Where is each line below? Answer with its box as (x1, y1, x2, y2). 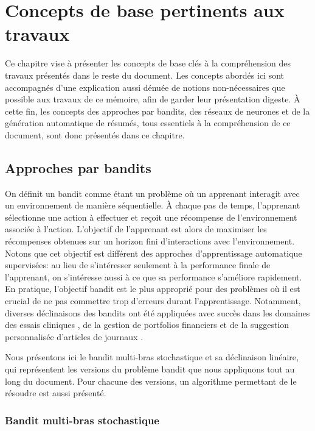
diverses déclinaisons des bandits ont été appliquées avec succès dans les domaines (5, 306, 310, 319)
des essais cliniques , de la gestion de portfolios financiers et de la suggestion (5, 318, 289, 331)
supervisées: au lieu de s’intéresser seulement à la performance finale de (5, 258, 271, 271)
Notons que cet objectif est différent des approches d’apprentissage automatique (5, 246, 302, 259)
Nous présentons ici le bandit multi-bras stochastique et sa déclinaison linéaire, (5, 351, 299, 363)
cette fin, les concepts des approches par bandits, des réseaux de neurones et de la (5, 104, 310, 117)
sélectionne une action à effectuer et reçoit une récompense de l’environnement (5, 210, 297, 223)
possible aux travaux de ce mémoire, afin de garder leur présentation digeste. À (5, 93, 300, 105)
